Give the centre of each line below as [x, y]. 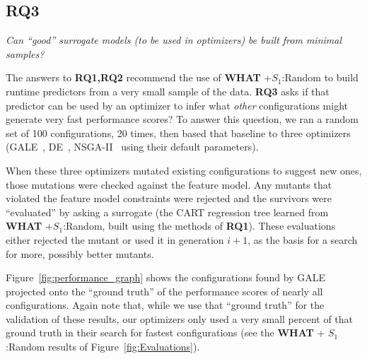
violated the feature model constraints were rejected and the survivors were [169, 198]
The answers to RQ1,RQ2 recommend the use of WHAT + [139, 77]
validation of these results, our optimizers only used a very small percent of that [180, 318]
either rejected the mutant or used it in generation [115, 239]
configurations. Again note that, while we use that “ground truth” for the [165, 305]
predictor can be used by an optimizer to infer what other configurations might [177, 105]
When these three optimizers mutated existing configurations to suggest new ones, [184, 170]
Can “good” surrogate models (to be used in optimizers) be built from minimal [174, 40]
